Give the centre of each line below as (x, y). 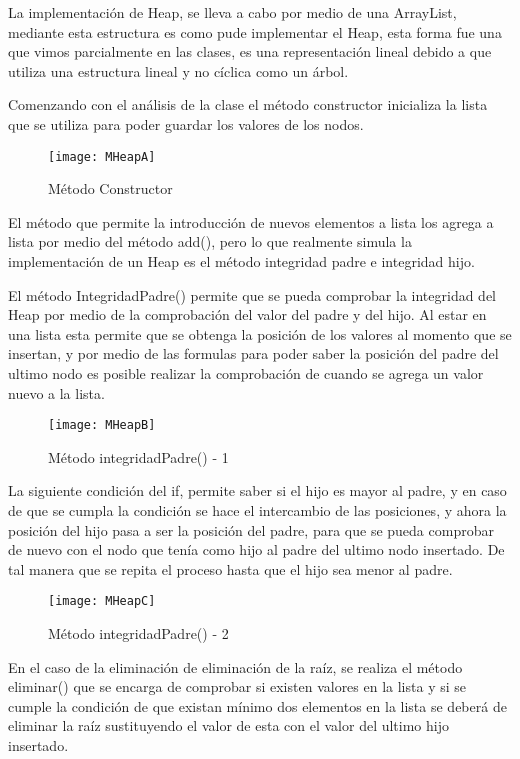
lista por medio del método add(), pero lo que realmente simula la (210, 241)
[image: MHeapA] (102, 156)
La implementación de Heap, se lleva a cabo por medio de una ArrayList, (232, 12)
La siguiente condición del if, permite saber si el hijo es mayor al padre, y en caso (257, 490)
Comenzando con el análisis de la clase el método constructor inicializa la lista (248, 104)
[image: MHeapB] (102, 425)
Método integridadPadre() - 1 (138, 456)
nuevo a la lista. (56, 392)
